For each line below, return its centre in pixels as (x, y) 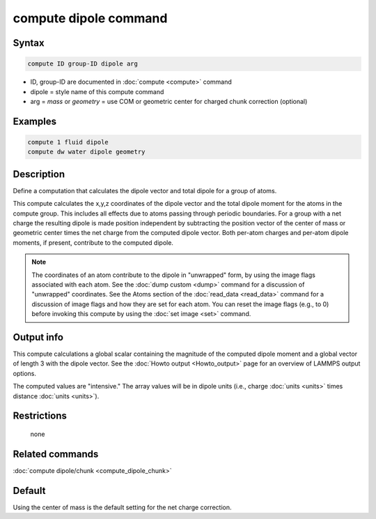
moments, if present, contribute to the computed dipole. (93, 242)
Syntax (29, 43)
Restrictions (40, 416)
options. (25, 373)
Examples (35, 121)
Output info (38, 337)
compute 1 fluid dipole (68, 142)
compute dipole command (90, 18)
